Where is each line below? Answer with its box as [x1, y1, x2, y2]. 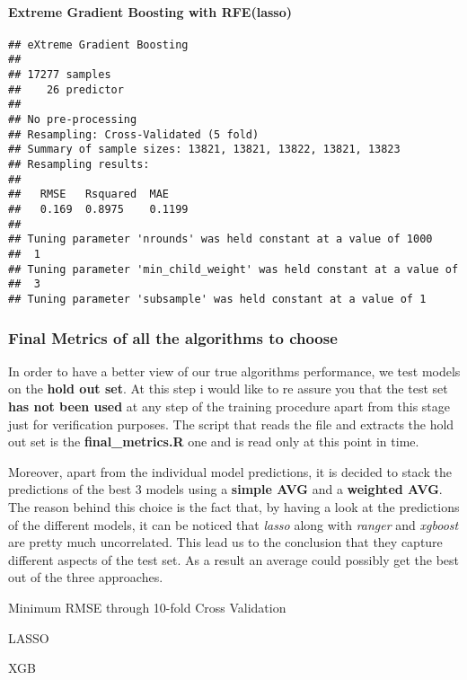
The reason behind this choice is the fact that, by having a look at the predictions [8, 497, 460, 516]
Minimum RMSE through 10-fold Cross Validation [8, 597, 286, 616]
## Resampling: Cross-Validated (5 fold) [8, 128, 260, 141]
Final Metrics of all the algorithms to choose [8, 326, 338, 349]
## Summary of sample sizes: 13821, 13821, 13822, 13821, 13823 [8, 143, 401, 156]
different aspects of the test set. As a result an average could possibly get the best [8, 550, 460, 569]
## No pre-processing [8, 113, 137, 127]
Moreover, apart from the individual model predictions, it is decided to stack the [8, 462, 452, 481]
